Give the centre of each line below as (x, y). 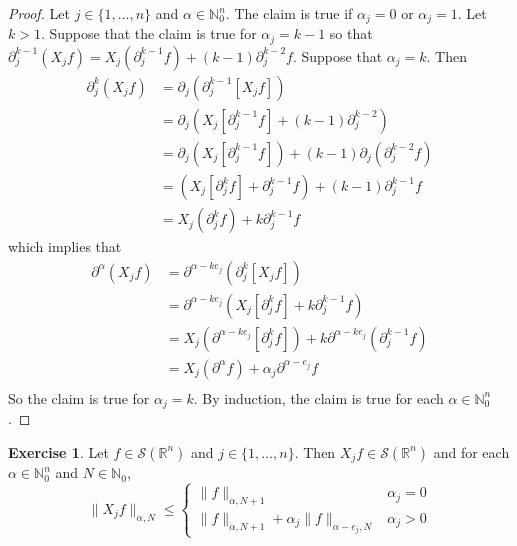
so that (351, 33)
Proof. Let (39, 13)
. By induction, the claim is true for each (318, 397)
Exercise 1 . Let (58, 451)
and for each (471, 451)
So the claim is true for (79, 397)
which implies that (65, 246)
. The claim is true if (289, 13)
